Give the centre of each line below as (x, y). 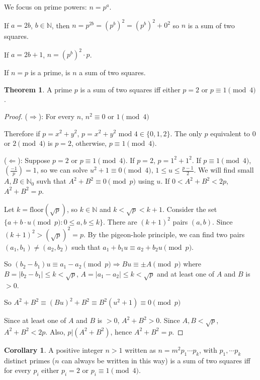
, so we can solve (62, 170)
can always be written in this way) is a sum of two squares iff (156, 360)
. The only (186, 133)
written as (140, 349)
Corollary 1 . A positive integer (54, 349)
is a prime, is (50, 72)
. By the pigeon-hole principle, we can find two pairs (164, 234)
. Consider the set (190, 209)
